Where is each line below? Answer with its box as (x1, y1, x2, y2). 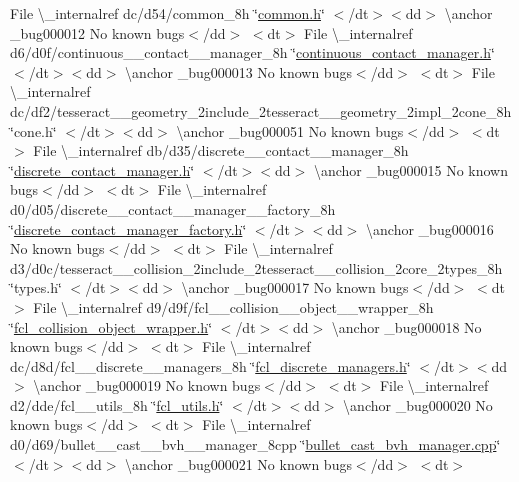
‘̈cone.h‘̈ (10, 120, 57, 141)
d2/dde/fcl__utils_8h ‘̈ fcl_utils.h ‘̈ (10, 394, 224, 415)
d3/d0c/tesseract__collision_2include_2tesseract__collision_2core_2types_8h (10, 257, 503, 278)
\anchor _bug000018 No (331, 316, 482, 337)
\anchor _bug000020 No (343, 394, 493, 415)
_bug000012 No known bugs (10, 22, 185, 43)
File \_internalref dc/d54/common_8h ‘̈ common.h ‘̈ (10, 3, 325, 23)
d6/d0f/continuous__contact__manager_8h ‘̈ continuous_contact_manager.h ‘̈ (10, 42, 495, 63)
